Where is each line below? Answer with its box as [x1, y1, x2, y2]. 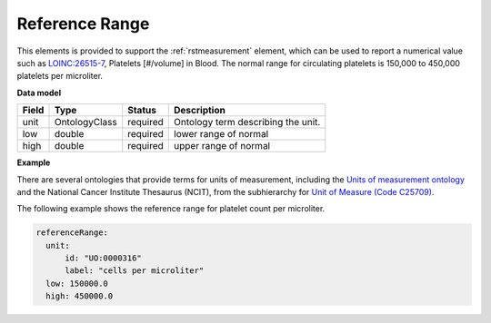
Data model [16, 87, 62, 98]
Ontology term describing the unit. [174, 116, 321, 129]
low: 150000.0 [45, 278, 109, 289]
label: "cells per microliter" [65, 266, 205, 276]
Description [174, 104, 226, 117]
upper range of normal [174, 140, 271, 152]
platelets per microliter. [16, 71, 104, 82]
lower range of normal [174, 128, 269, 141]
